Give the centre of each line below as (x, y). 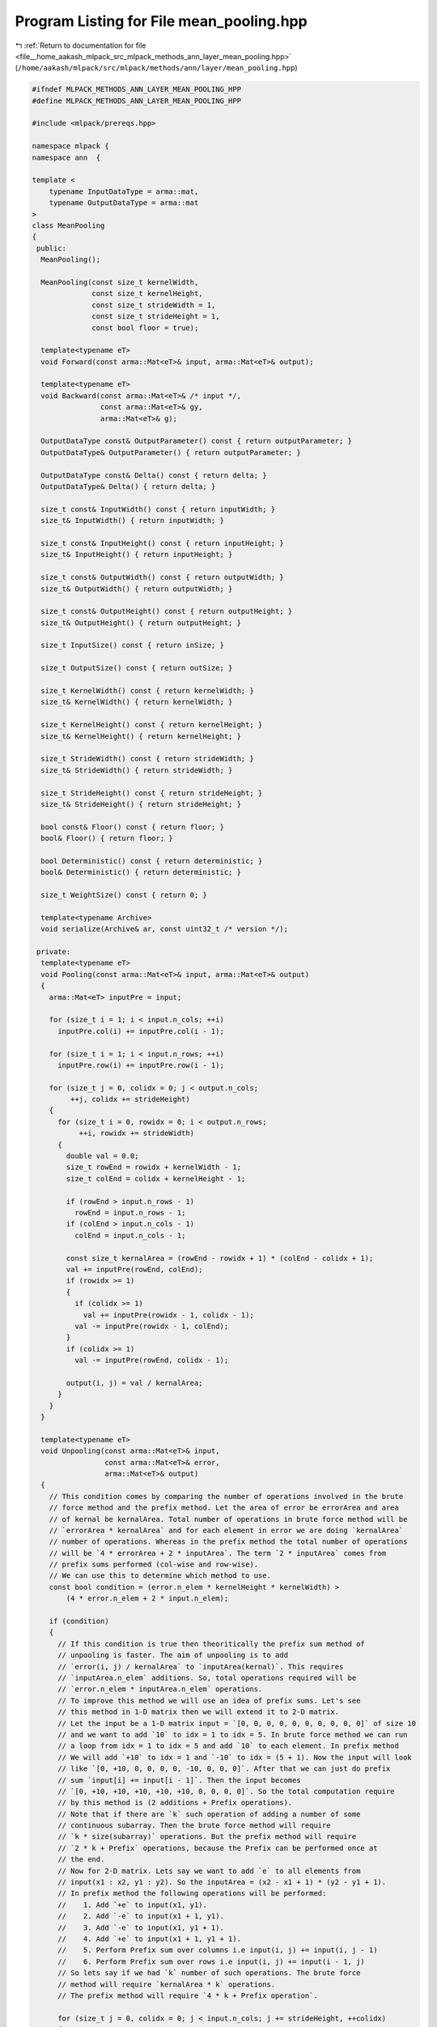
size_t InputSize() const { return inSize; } (132, 645)
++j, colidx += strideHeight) (130, 1099)
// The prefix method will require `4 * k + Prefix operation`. (188, 1995)
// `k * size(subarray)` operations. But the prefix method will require (207, 1837)
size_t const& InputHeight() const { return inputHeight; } (162, 543)
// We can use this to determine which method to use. (160, 1576)
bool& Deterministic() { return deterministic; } (141, 872)
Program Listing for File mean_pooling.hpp (161, 21)
